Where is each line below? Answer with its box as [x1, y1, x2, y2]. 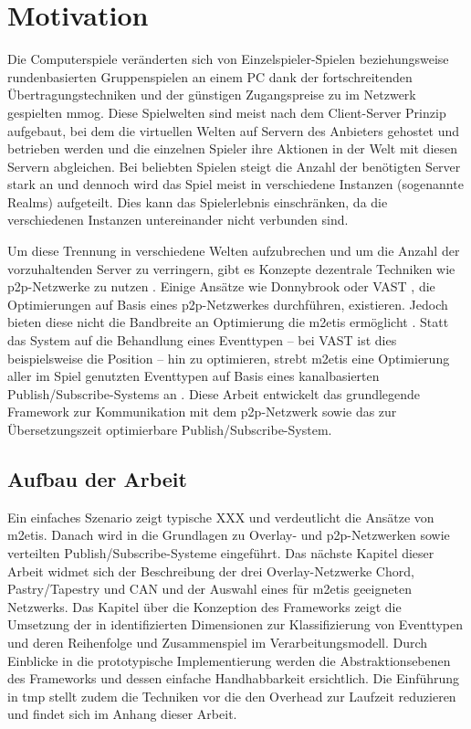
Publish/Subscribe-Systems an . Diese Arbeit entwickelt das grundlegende [7, 384, 421, 403]
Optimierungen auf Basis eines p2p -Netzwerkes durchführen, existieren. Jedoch [7, 294, 448, 313]
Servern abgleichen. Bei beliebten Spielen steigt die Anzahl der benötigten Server [7, 156, 461, 175]
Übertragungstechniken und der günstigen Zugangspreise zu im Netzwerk [7, 85, 416, 104]
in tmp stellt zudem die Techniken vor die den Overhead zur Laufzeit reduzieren [7, 686, 456, 705]
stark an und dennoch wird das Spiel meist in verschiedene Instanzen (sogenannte [7, 174, 464, 194]
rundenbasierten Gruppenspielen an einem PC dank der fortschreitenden [7, 67, 413, 86]
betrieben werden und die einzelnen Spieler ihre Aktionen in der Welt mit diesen [7, 139, 458, 158]
